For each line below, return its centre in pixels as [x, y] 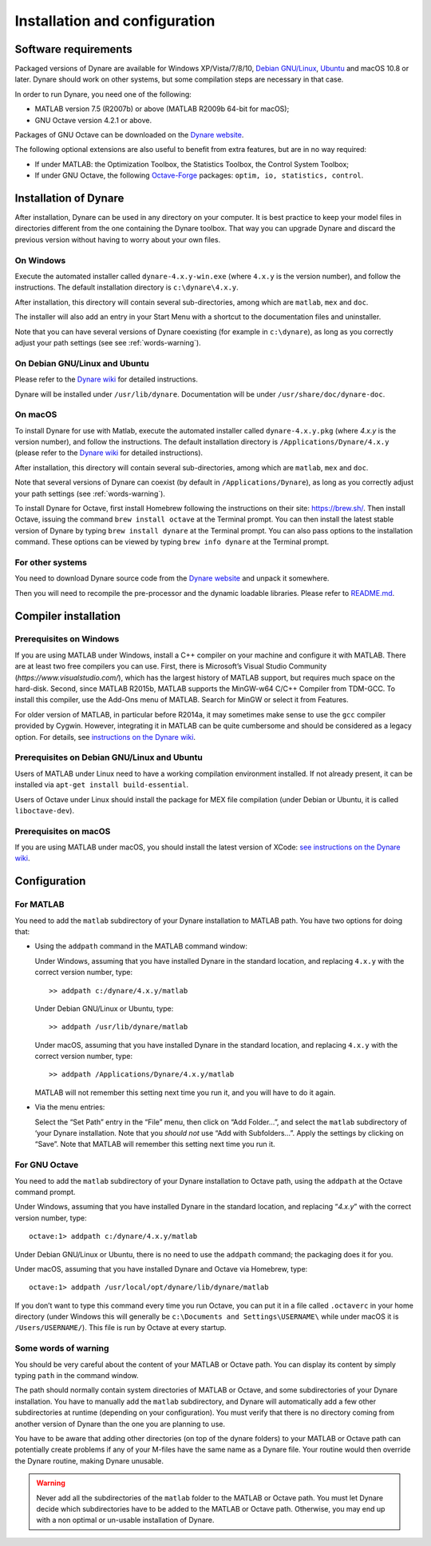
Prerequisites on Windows [67, 639]
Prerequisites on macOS [63, 831]
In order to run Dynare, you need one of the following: [103, 94]
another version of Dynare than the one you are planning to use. [120, 1424]
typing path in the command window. [77, 1376]
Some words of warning [62, 1348]
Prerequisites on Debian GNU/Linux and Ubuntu [109, 757]
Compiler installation [68, 616]
